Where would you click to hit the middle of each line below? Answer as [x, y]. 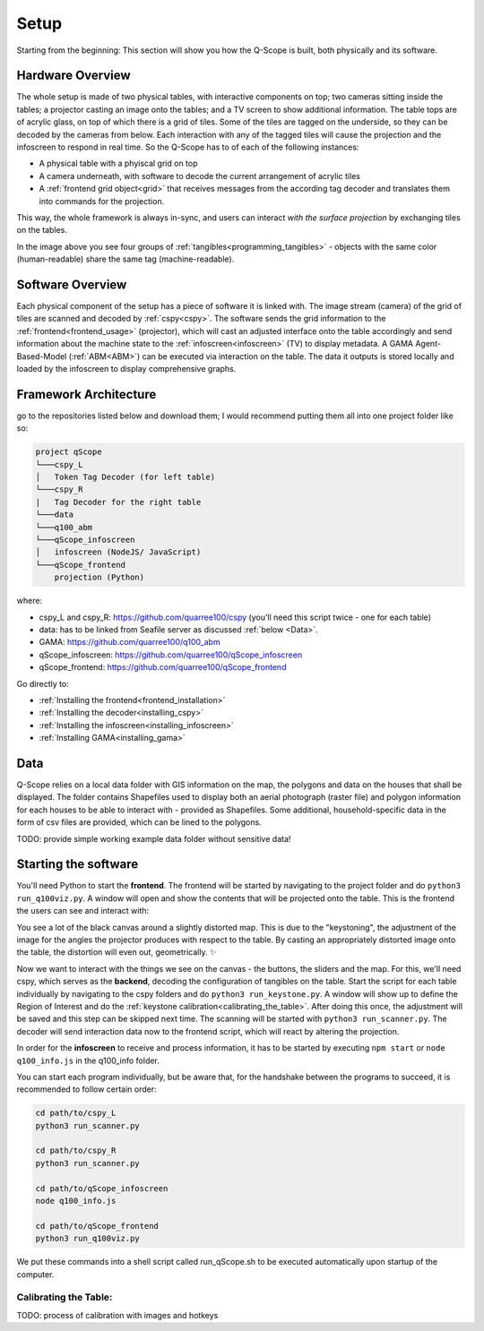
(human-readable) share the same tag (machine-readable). [125, 259]
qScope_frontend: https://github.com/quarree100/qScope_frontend [163, 667]
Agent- [428, 344]
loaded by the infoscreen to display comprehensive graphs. [126, 369]
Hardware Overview [73, 76]
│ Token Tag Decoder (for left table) [125, 477]
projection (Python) [99, 577]
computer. [35, 1274]
